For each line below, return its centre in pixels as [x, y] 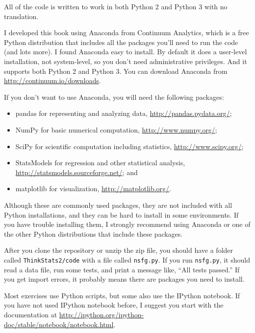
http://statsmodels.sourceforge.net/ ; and [76, 172]
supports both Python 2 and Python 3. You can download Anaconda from [116, 71]
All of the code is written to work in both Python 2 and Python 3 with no [116, 6]
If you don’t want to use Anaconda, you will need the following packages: [114, 97]
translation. [21, 16]
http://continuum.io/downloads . [52, 80]
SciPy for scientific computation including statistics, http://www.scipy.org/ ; [129, 146]
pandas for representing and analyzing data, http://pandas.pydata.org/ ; [124, 113]
